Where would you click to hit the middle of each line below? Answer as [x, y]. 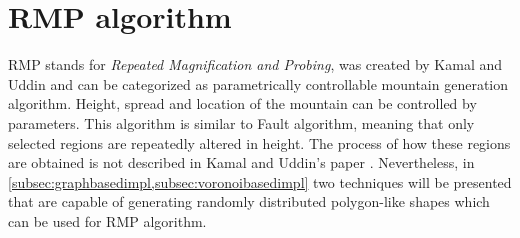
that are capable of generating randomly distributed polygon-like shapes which [249, 201]
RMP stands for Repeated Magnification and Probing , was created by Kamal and [255, 64]
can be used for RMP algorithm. [107, 220]
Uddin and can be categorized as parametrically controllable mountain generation [258, 83]
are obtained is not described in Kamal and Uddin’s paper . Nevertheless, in [241, 162]
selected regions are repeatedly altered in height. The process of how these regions [259, 142]
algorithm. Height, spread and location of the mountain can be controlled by [242, 103]
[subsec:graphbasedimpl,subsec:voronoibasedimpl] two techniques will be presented [260, 181]
